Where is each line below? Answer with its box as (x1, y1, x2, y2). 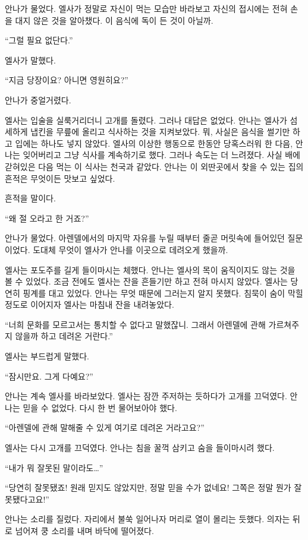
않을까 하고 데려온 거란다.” (15, 330, 113, 342)
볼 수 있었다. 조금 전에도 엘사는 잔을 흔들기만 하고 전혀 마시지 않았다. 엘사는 (5, 275, 288, 288)
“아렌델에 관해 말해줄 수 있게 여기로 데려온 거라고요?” (5, 421, 205, 434)
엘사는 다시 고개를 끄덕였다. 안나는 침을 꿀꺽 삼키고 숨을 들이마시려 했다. (5, 441, 275, 454)
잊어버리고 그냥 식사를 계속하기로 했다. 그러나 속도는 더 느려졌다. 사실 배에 (23, 149, 300, 161)
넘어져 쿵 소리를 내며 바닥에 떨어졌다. (15, 525, 154, 536)
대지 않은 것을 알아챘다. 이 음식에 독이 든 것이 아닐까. (15, 14, 213, 26)
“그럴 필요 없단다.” (5, 34, 73, 46)
